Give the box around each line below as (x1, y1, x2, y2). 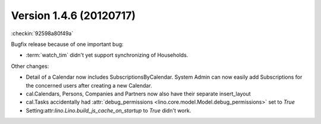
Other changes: (11, 63, 49, 70)
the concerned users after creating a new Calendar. (26, 82, 153, 89)
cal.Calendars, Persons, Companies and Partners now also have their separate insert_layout (26, 90, 251, 97)
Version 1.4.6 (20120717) (11, 9, 136, 22)
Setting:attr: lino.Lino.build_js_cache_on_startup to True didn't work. (26, 107, 191, 114)
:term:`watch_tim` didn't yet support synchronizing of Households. (26, 51, 188, 59)
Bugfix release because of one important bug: (11, 41, 124, 48)
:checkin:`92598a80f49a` (11, 30, 74, 37)
